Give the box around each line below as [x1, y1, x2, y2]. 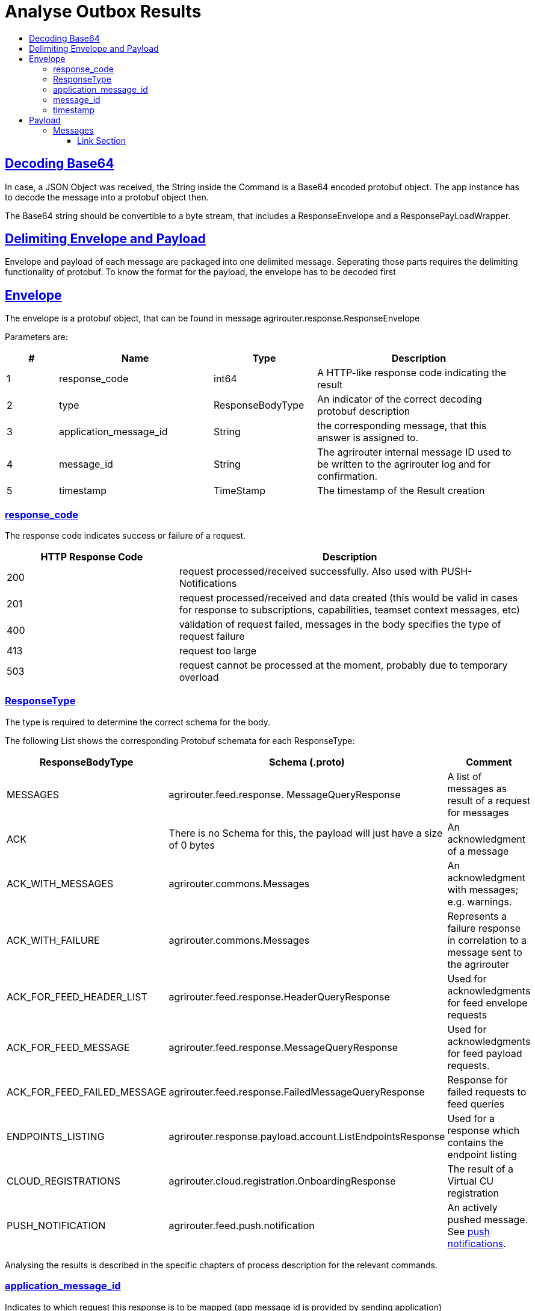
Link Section [77, 135, 126, 146]
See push [447, 1225, 490, 1238]
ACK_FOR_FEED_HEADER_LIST [7, 990, 147, 1003]
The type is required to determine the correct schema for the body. [5, 716, 270, 727]
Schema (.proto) [269, 755, 345, 768]
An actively [447, 1201, 498, 1213]
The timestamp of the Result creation [317, 485, 485, 497]
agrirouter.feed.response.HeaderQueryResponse [169, 990, 390, 1003]
